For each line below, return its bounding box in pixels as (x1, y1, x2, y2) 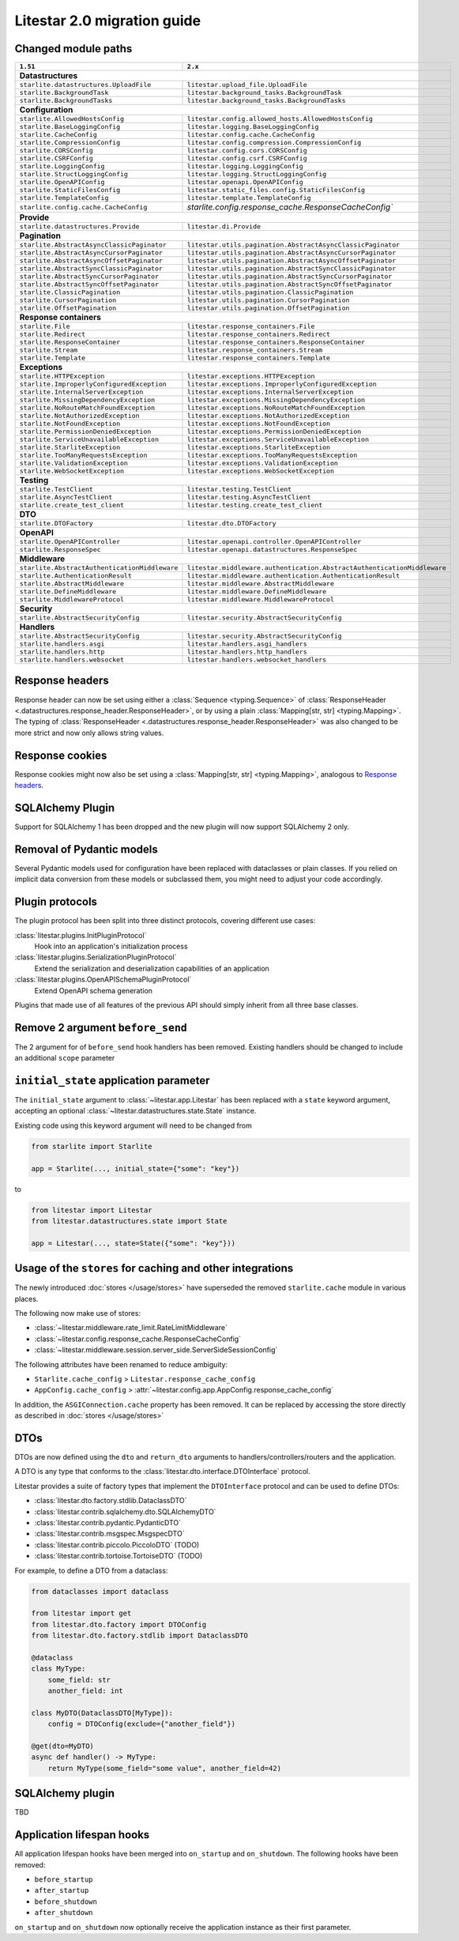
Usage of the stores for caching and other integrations (14, 1261, 294, 1276)
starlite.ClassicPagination (19, 288, 121, 296)
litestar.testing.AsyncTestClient (186, 493, 311, 502)
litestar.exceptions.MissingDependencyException (186, 396, 366, 405)
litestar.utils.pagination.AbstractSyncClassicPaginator (186, 265, 397, 273)
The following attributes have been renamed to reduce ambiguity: (14, 1359, 228, 1369)
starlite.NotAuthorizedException (19, 412, 140, 420)
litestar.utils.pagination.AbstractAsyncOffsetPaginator (186, 257, 397, 265)
